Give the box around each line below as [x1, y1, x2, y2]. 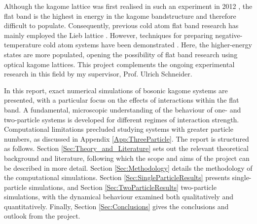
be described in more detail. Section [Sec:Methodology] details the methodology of [4, 162, 253, 173]
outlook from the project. [4, 211, 80, 221]
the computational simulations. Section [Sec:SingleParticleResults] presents [4, 172, 230, 183]
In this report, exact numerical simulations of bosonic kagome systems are [4, 85, 228, 95]
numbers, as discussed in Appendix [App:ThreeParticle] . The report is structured [4, 133, 249, 144]
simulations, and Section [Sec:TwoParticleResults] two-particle [29, 182, 217, 192]
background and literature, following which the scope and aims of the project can [4, 152, 250, 163]
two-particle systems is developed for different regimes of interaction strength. [4, 114, 239, 124]
